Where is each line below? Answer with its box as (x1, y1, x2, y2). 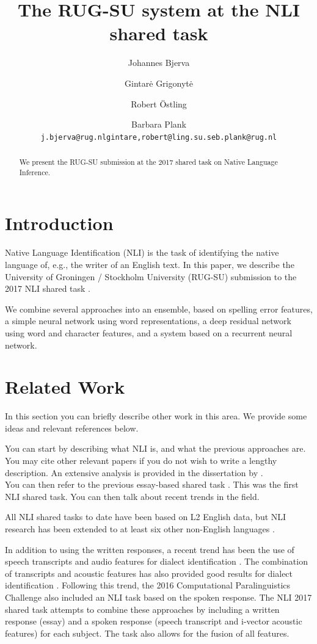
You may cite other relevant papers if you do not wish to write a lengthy (5, 454, 277, 467)
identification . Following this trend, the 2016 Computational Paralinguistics (5, 579, 291, 592)
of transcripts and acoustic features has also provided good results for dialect (5, 566, 293, 579)
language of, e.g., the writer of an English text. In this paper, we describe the (5, 258, 294, 270)
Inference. (19, 167, 51, 177)
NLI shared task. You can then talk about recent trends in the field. (5, 490, 260, 502)
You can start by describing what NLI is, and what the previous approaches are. (5, 442, 306, 455)
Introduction (5, 211, 114, 236)
